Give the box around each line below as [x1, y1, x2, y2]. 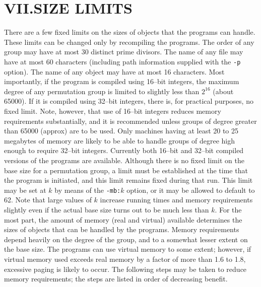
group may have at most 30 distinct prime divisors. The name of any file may [4, 46, 243, 57]
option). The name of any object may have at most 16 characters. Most [4, 66, 225, 77]
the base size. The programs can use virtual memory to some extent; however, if [4, 244, 251, 254]
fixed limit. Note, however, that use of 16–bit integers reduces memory [4, 105, 221, 116]
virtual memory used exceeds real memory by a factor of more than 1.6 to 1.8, [4, 253, 246, 264]
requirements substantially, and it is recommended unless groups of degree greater [4, 115, 257, 126]
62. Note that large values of [4, 194, 92, 205]
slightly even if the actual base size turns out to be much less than [4, 204, 209, 214]
